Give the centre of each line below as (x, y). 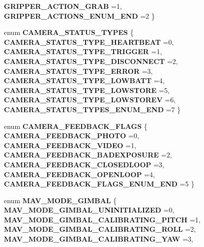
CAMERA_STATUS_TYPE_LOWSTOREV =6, (90, 100)
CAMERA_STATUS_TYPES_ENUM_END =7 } (92, 109)
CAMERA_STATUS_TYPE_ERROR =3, (78, 71)
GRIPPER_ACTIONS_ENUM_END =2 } (79, 15)
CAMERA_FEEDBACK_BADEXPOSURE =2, (88, 155)
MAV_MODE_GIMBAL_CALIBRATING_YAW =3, (99, 239)
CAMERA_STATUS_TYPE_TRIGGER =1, (83, 51)
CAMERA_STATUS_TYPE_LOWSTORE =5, (87, 90)
